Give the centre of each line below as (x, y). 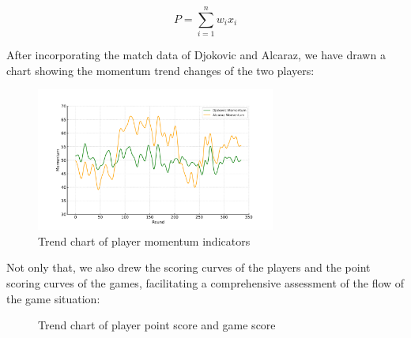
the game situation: (53, 298)
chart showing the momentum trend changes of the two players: (160, 70)
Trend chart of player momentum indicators (144, 240)
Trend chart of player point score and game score (157, 325)
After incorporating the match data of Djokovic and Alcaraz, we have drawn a (196, 55)
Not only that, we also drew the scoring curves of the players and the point (189, 267)
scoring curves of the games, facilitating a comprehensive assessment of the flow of (205, 283)
